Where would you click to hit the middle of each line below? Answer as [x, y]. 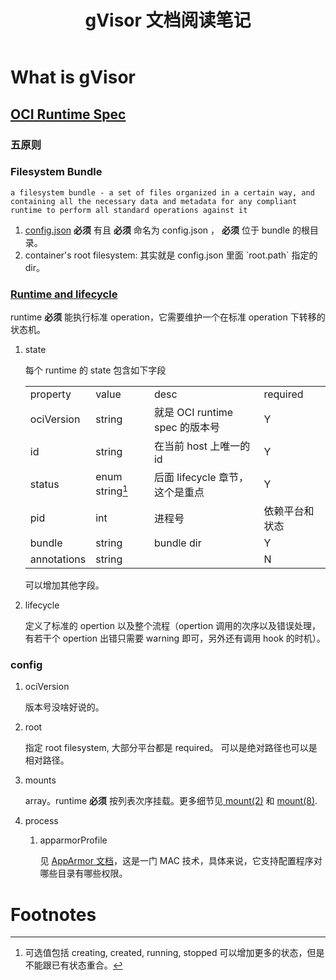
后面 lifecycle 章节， [201, 478]
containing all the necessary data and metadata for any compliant [154, 201]
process [41, 821]
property [50, 394]
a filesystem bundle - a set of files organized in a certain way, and [162, 192]
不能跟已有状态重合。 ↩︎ [73, 965]
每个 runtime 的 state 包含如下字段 [95, 370]
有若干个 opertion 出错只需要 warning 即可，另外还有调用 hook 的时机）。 [175, 638]
